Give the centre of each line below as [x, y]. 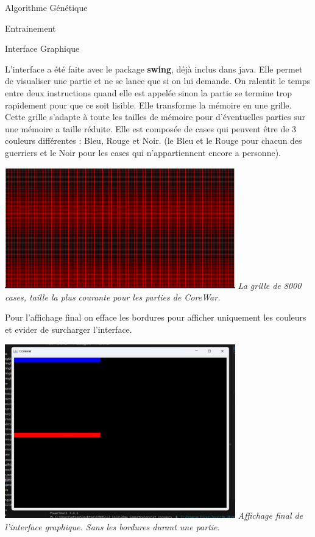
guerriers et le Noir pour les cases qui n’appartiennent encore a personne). [143, 152]
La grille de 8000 [270, 285]
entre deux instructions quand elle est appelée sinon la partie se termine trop [149, 92]
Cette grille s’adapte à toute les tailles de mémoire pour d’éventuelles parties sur [155, 117]
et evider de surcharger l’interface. [69, 329]
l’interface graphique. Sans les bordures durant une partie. [112, 526]
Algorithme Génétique [46, 7]
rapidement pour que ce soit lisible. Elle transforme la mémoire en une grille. [148, 105]
